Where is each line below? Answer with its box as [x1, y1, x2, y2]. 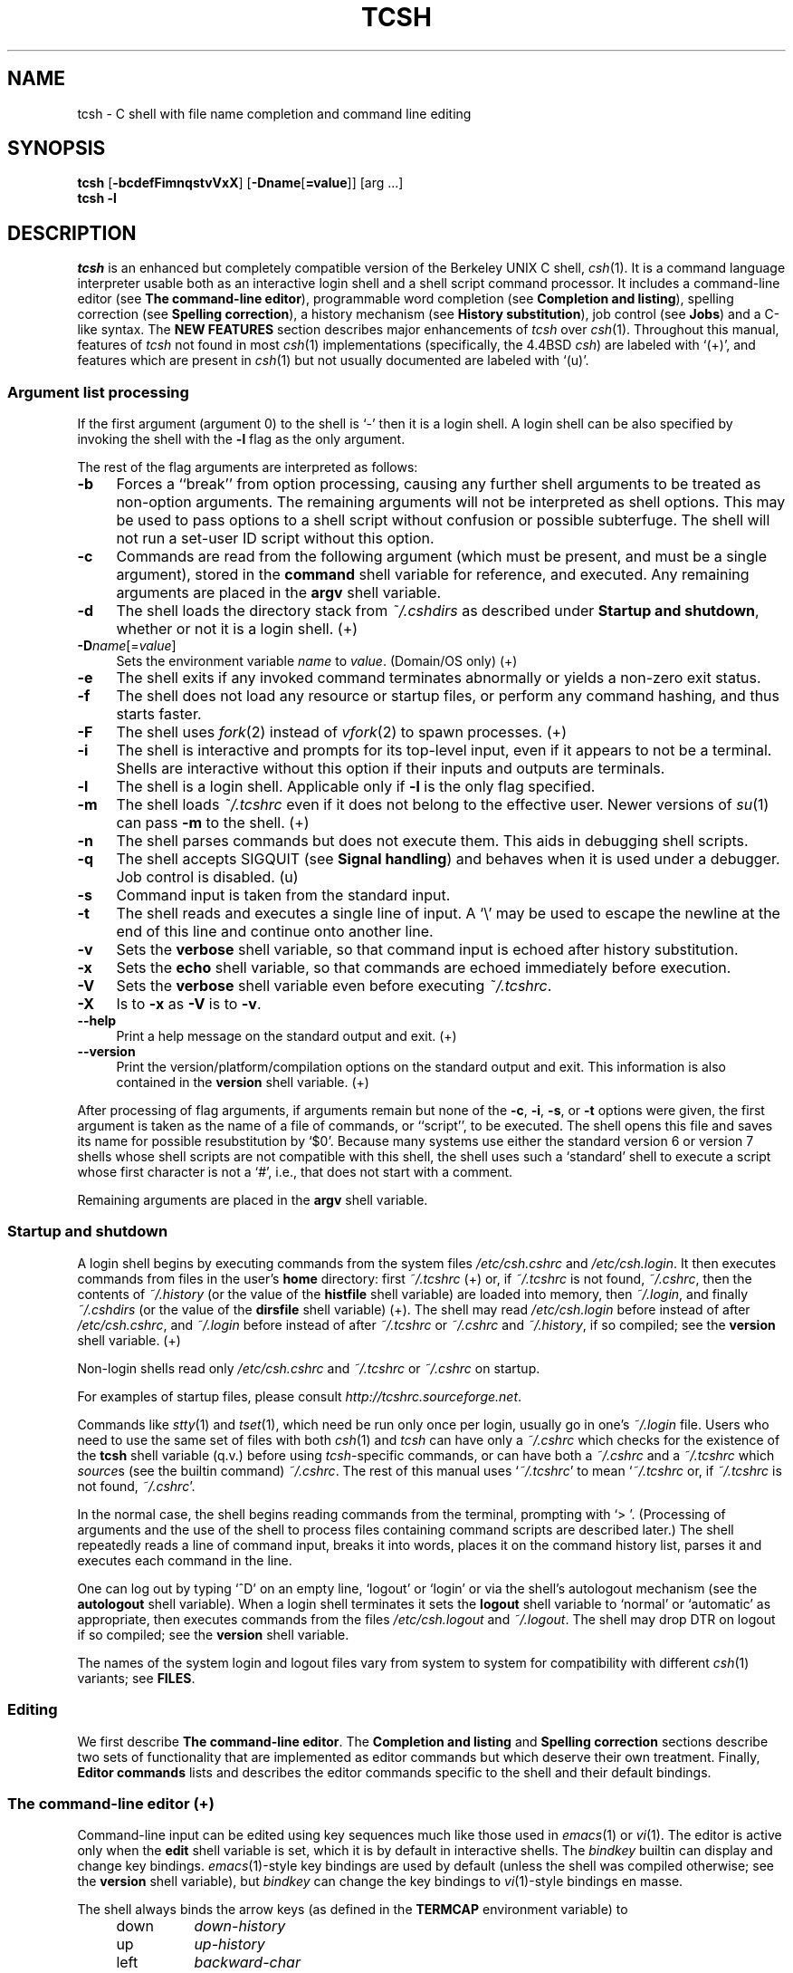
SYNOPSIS [7, 137, 106, 160]
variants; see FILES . [77, 1670, 196, 1686]
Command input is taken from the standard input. [116, 886, 451, 905]
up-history [194, 1935, 265, 1954]
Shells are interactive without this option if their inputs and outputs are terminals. [116, 759, 665, 778]
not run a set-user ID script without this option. [116, 529, 435, 548]
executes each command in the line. [77, 1552, 292, 1568]
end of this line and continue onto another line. [116, 922, 434, 941]
